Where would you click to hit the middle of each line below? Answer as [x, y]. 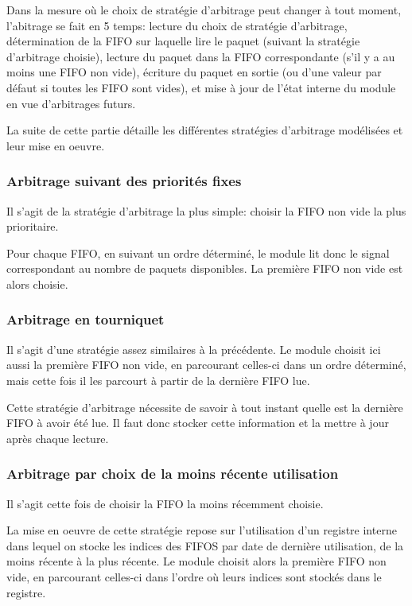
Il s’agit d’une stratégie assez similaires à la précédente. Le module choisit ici [194, 349]
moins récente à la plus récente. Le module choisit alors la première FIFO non [196, 561]
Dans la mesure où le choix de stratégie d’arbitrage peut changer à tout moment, [204, 10]
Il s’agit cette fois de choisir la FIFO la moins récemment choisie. [165, 503]
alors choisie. [37, 284]
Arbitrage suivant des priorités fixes [124, 181]
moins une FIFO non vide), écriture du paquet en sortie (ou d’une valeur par [194, 72]
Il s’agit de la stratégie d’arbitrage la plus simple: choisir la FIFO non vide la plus [206, 210]
